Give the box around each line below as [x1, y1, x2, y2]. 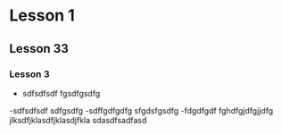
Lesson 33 [9, 41, 69, 56]
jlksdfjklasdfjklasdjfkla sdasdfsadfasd [9, 114, 147, 125]
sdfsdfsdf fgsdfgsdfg [21, 88, 101, 98]
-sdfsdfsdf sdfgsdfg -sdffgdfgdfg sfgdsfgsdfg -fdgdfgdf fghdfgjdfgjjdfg [9, 105, 274, 116]
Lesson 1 [9, 5, 76, 26]
